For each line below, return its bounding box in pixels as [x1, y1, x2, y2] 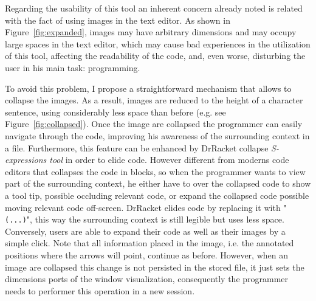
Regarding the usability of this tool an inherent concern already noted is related [5, 2, 303, 14]
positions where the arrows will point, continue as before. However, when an [5, 248, 288, 261]
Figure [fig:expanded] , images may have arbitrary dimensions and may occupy [5, 26, 297, 38]
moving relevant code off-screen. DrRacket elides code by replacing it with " [5, 201, 287, 213]
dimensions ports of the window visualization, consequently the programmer [5, 272, 289, 285]
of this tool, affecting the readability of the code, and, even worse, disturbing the [5, 49, 306, 62]
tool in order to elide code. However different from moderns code [49, 153, 289, 166]
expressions [5, 153, 47, 166]
